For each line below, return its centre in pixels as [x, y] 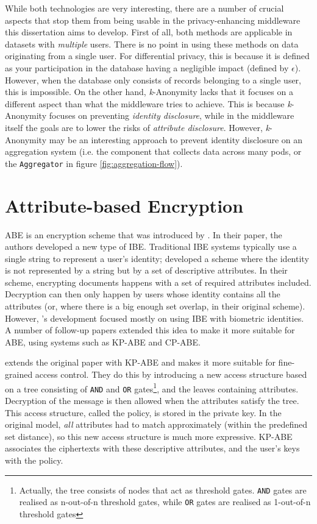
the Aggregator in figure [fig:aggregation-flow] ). [94, 163]
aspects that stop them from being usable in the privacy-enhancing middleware [153, 20]
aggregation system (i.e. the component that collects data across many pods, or [153, 151]
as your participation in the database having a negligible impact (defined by [147, 67]
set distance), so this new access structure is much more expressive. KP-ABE [149, 436]
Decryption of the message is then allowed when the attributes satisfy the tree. [152, 400]
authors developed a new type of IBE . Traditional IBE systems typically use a [151, 246]
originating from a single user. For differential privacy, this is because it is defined [157, 56]
